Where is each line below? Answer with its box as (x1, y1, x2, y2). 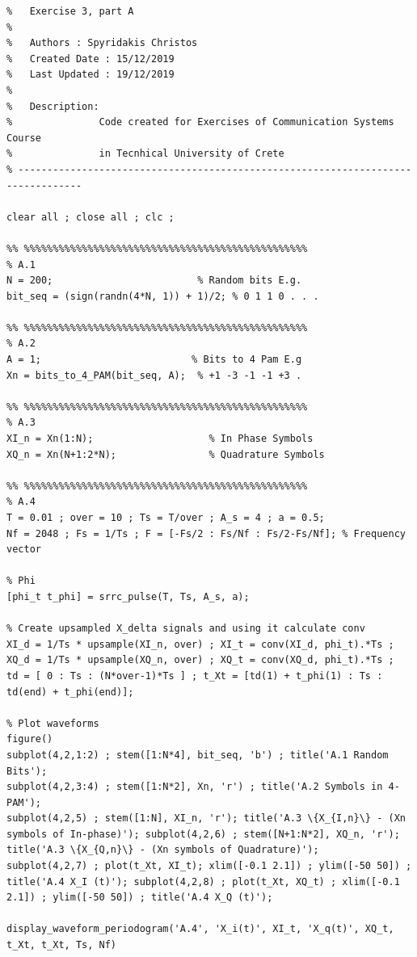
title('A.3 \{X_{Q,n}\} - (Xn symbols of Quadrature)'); (6, 844, 319, 856)
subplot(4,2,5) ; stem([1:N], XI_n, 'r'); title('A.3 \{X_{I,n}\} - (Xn (6, 812, 406, 825)
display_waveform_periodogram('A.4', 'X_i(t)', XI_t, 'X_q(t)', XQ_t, (6, 923, 394, 935)
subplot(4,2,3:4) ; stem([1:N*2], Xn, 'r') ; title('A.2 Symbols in (6, 781, 383, 793)
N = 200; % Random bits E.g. (6, 275, 302, 287)
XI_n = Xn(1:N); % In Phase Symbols (6, 433, 314, 445)
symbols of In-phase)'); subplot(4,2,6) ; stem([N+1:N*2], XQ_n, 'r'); (6, 828, 400, 840)
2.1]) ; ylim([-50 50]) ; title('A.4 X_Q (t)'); (6, 892, 273, 904)
